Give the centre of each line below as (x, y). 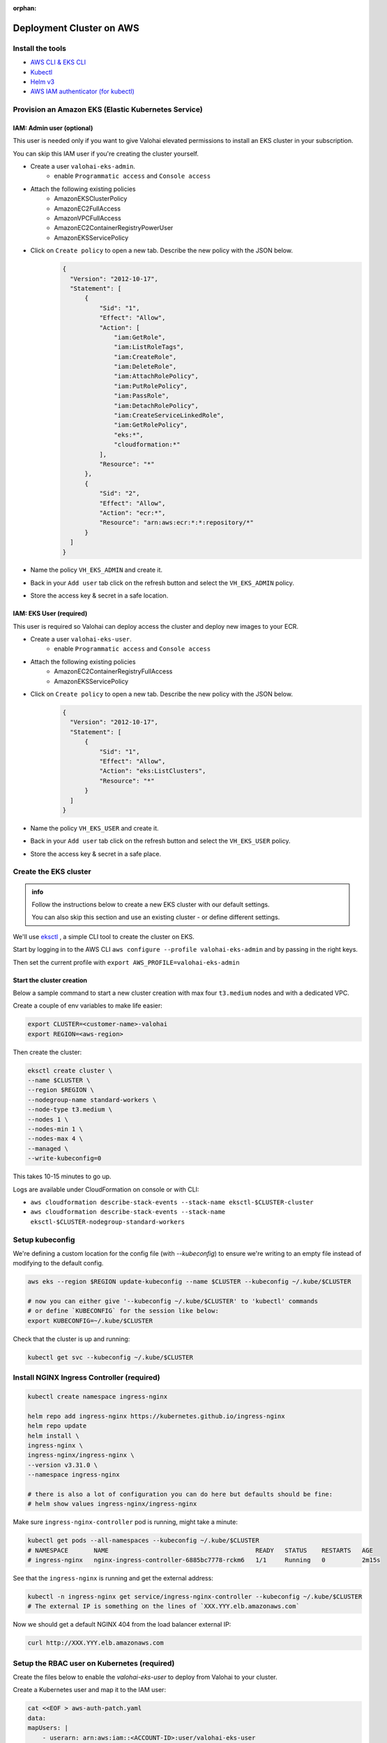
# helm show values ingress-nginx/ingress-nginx (112, 1504)
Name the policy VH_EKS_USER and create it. (95, 828)
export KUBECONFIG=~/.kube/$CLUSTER (90, 1320)
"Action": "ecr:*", (132, 513)
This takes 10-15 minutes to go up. (62, 1177)
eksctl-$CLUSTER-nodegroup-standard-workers (108, 1221)
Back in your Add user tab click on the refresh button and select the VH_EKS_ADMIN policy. (162, 583)
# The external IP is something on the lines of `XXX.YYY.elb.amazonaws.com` (164, 1606)
